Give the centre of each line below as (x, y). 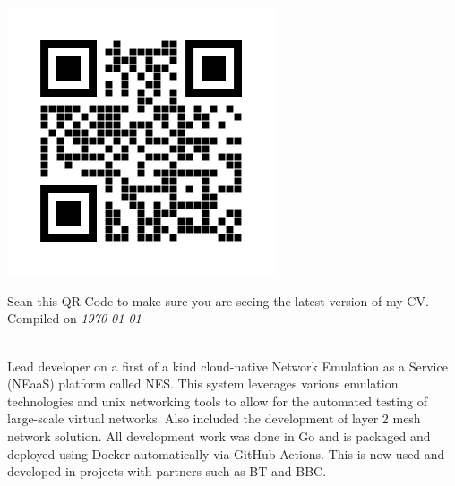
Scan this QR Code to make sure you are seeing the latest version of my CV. (218, 300)
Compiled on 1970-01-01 (74, 318)
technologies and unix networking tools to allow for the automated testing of (217, 401)
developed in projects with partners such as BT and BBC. (167, 471)
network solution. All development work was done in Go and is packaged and (219, 435)
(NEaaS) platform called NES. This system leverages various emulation (203, 384)
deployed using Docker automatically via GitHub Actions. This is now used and (226, 453)
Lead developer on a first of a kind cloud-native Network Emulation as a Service (227, 366)
